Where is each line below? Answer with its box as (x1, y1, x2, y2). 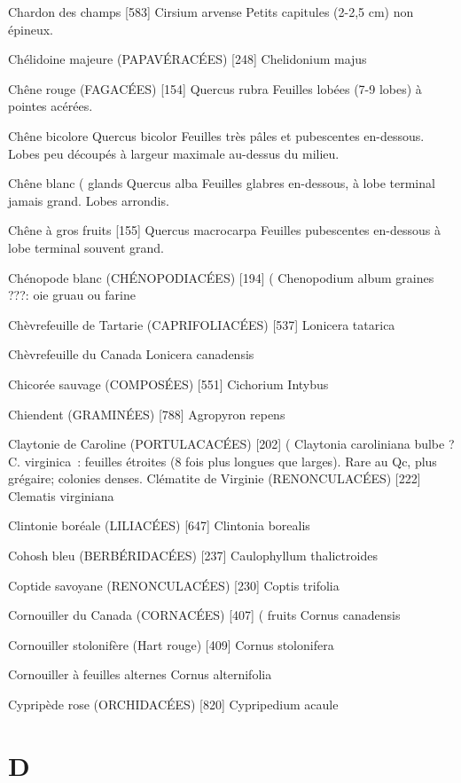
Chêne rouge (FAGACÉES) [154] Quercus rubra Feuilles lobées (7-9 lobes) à (8, 79, 422, 98)
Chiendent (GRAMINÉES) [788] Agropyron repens (8, 404, 285, 423)
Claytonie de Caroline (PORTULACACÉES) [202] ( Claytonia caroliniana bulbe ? (8, 435, 455, 453)
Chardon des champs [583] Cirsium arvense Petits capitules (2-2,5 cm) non (8, 3, 414, 20)
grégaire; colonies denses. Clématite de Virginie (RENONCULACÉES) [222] (8, 469, 421, 488)
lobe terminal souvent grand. (8, 238, 164, 256)
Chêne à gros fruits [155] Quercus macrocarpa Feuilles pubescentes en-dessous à (8, 221, 441, 239)
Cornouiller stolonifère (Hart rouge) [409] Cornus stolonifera (8, 635, 334, 654)
